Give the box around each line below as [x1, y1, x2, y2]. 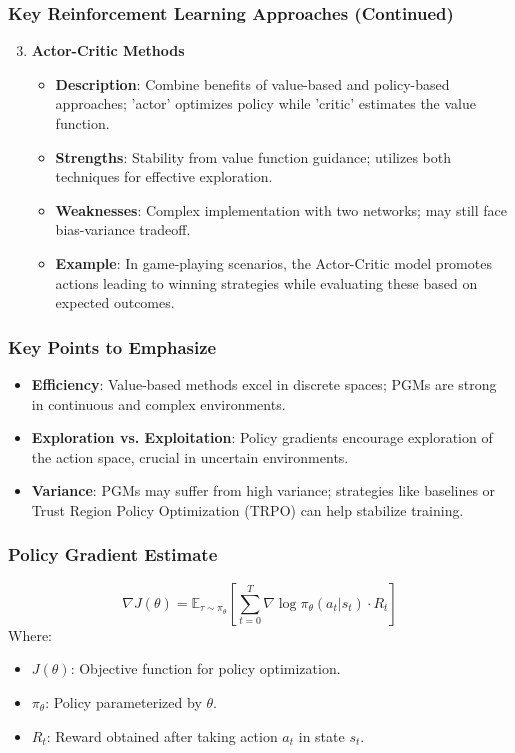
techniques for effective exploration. [55, 166, 273, 187]
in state [298, 725, 345, 746]
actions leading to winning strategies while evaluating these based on [55, 272, 478, 293]
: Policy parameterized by [45, 691, 202, 712]
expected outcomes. [55, 292, 175, 313]
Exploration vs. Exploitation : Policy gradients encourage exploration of [31, 427, 493, 448]
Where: [8, 624, 52, 645]
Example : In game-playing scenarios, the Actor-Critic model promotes [55, 252, 492, 273]
